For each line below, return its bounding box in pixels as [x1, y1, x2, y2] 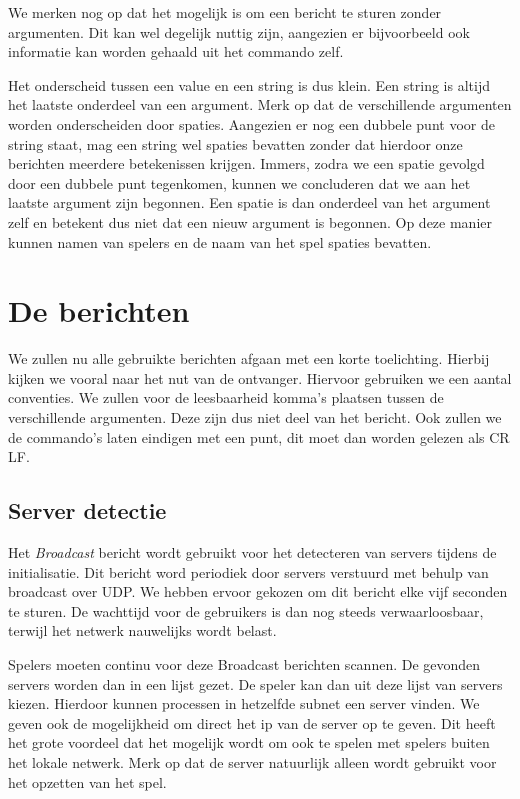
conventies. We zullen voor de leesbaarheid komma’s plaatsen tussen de [8, 387, 444, 408]
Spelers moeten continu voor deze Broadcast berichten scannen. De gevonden [8, 653, 481, 674]
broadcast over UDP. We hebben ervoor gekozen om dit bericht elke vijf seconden [8, 581, 508, 602]
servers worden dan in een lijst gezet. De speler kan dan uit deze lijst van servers [8, 673, 503, 694]
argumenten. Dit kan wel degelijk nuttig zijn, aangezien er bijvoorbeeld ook [8, 21, 470, 42]
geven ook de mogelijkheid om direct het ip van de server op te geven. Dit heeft [8, 712, 496, 733]
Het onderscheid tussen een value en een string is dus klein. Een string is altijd [8, 74, 490, 95]
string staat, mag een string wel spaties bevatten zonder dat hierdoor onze [8, 133, 463, 154]
